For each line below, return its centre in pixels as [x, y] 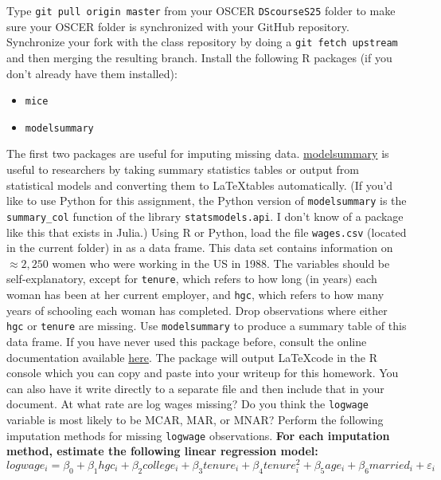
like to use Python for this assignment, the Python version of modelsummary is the [207, 201]
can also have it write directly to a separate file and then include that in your [195, 388]
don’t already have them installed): [92, 73]
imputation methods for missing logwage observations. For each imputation [198, 435]
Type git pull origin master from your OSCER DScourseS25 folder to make [201, 10]
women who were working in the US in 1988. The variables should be [221, 263]
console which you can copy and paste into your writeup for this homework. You [203, 373]
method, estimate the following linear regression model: [162, 451]
